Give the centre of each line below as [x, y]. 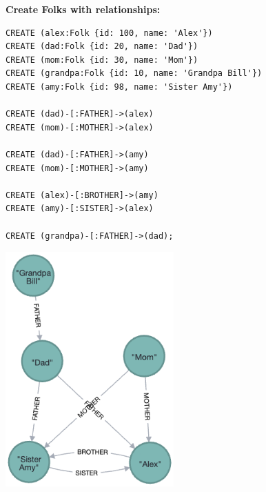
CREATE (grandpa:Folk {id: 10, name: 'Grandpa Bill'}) [134, 73]
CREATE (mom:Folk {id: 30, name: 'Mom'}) [102, 60]
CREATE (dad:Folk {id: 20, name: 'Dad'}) [102, 47]
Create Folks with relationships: [83, 9]
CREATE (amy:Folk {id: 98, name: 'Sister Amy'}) [119, 87]
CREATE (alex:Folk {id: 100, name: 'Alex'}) [109, 33]
